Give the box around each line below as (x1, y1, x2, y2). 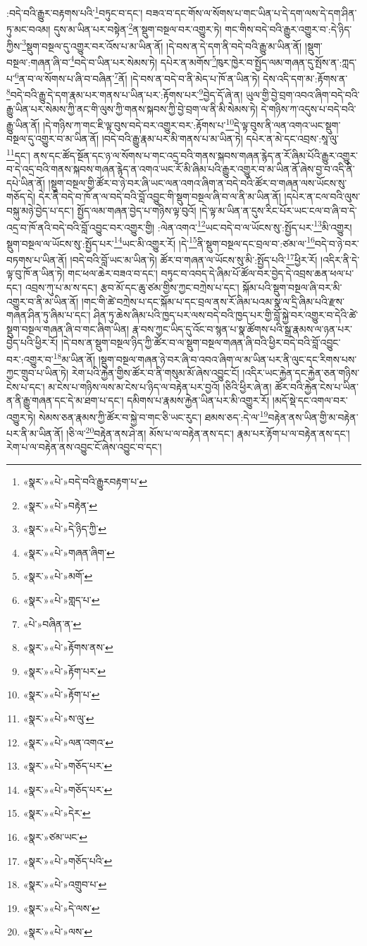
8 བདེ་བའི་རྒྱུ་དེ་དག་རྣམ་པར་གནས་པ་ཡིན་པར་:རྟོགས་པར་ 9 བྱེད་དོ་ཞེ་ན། (6, 85, 243, 102)
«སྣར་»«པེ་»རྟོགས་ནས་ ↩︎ (23, 640, 113, 655)
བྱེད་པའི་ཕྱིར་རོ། (6, 335, 58, 350)
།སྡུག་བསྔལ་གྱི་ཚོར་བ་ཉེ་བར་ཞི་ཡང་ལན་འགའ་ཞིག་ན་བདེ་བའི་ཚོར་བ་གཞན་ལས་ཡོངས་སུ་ (48, 175, 347, 190)
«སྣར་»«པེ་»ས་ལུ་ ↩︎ (23, 710, 94, 725)
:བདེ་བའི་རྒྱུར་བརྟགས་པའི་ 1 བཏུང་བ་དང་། (6, 4, 143, 20)
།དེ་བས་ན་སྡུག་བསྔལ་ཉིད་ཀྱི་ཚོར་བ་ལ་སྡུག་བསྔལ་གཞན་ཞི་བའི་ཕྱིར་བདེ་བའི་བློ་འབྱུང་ (61, 335, 341, 350)
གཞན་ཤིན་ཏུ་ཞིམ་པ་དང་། (6, 308, 91, 322)
